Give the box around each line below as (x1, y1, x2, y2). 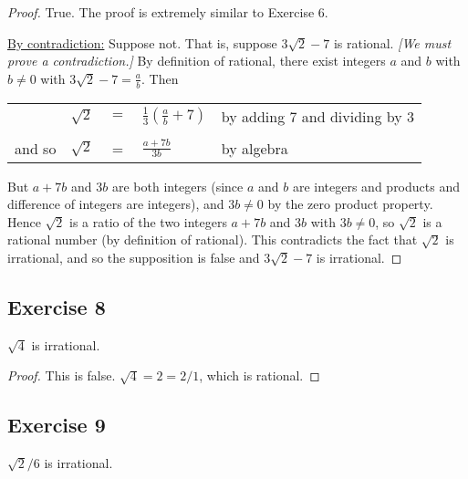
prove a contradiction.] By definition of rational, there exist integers (7, 51, 386, 70)
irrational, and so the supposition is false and (7, 247, 260, 266)
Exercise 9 (7, 411, 106, 439)
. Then (140, 68, 179, 88)
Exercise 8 (7, 292, 106, 320)
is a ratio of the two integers (69, 212, 227, 231)
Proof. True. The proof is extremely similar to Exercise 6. (7, 3, 328, 21)
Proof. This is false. (7, 366, 116, 385)
